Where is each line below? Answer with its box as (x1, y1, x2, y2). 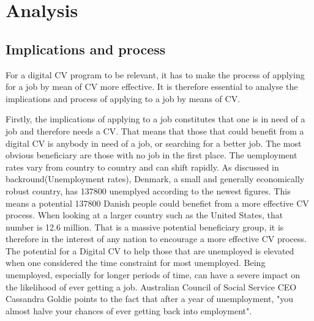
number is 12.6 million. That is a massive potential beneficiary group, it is (6, 220, 284, 233)
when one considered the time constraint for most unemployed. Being (6, 256, 266, 269)
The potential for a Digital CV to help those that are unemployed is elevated (6, 244, 294, 257)
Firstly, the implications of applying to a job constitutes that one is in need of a (6, 113, 305, 125)
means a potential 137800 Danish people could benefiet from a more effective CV (6, 196, 309, 209)
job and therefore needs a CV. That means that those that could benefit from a (6, 124, 304, 137)
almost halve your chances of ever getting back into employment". (6, 304, 252, 317)
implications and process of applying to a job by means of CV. (6, 92, 241, 105)
